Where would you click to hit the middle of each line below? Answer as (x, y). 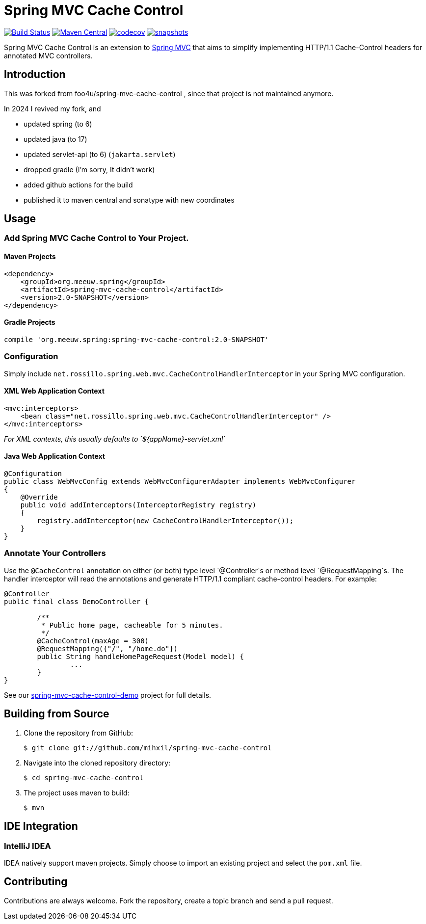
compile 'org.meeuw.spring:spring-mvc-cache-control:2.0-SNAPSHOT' (136, 339)
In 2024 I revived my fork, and (53, 108)
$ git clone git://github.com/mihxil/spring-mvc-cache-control (148, 748)
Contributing (36, 882)
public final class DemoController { (77, 601)
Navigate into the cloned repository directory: (97, 763)
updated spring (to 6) (58, 124)
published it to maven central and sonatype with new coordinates (129, 200)
